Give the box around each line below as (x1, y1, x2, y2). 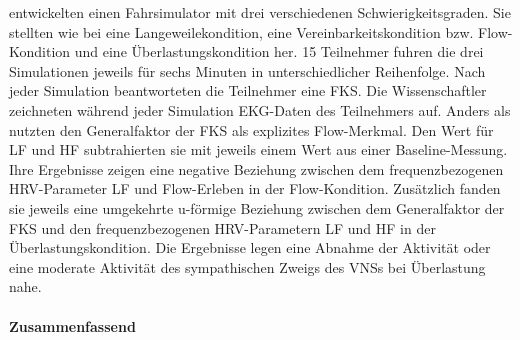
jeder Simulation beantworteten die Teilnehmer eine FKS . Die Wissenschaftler (9, 80, 487, 101)
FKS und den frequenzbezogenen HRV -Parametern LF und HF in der (9, 217, 436, 238)
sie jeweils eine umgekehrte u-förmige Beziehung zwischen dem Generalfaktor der (9, 197, 505, 218)
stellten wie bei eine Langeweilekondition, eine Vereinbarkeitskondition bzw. (9, 21, 474, 42)
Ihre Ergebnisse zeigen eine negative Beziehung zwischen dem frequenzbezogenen (9, 158, 504, 179)
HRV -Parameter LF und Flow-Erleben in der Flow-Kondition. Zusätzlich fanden (9, 178, 501, 199)
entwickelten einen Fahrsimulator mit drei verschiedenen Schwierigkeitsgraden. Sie (9, 2, 511, 22)
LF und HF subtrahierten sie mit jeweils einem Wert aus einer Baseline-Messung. (9, 139, 508, 160)
